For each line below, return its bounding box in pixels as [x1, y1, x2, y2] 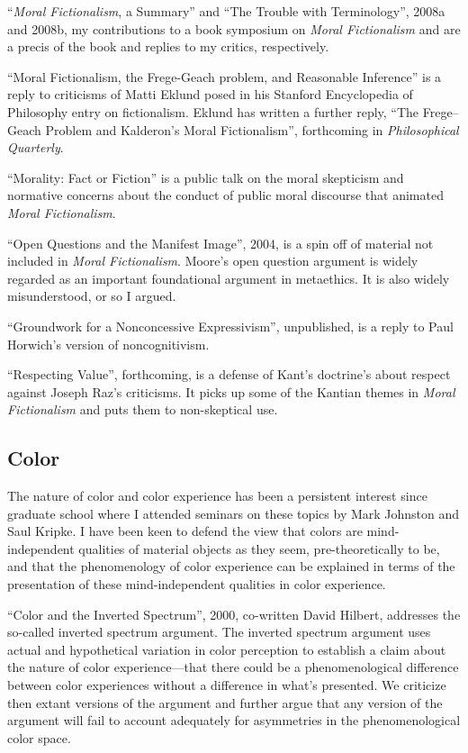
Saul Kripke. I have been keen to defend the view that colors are [7, 522, 363, 540]
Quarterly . [7, 138, 64, 157]
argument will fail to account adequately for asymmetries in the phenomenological [7, 711, 461, 730]
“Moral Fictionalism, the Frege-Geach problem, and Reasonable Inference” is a [7, 67, 442, 86]
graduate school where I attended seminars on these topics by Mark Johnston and [7, 504, 460, 522]
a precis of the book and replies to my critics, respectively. [7, 37, 329, 56]
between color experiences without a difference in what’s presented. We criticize [7, 676, 446, 694]
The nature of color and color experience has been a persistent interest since [7, 486, 427, 505]
